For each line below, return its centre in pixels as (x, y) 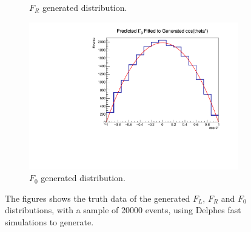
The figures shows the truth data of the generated (98, 198)
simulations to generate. (49, 222)
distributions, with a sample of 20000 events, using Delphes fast (123, 210)
